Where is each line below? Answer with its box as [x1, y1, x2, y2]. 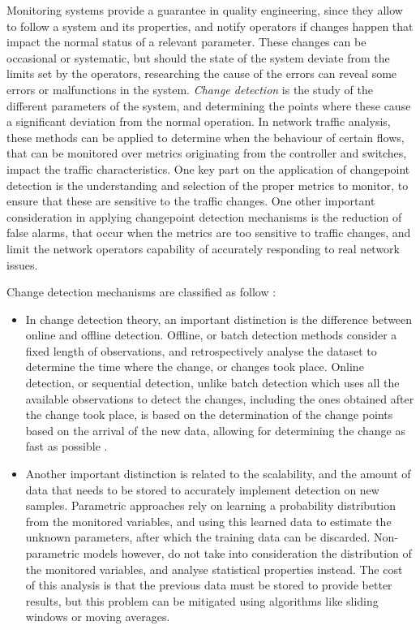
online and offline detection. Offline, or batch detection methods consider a [25, 326, 397, 343]
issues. [6, 256, 38, 273]
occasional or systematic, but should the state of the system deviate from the [6, 49, 390, 66]
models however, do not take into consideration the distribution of [83, 545, 412, 561]
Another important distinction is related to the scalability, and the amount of [25, 465, 411, 482]
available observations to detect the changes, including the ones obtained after [25, 390, 414, 407]
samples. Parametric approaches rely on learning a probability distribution [25, 497, 396, 514]
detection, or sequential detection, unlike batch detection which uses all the [25, 374, 400, 391]
